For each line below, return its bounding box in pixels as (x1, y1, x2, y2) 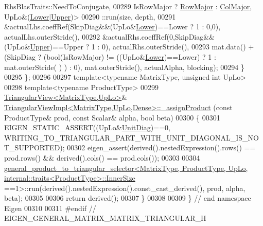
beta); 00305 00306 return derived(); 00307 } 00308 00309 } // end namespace (4, 193, 251, 203)
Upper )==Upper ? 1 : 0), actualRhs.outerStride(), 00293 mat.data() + (30, 41, 254, 52)
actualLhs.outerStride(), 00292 (4, 31, 100, 42)
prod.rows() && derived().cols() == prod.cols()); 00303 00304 (4, 152, 200, 163)
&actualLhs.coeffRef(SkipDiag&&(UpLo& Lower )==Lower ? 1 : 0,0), (4, 21, 221, 32)
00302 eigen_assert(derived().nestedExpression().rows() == (67, 142, 256, 153)
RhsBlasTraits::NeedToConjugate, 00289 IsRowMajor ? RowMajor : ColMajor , (4, 1, 252, 11)
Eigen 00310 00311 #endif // (4, 202, 96, 213)
